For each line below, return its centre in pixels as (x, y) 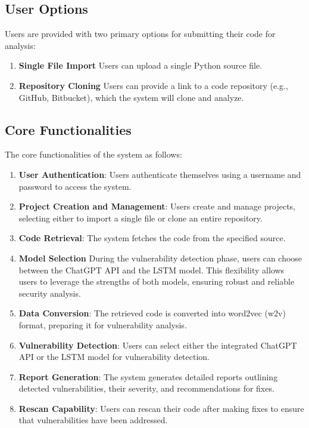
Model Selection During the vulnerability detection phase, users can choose (160, 258)
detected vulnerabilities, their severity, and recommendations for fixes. (146, 388)
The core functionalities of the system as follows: (93, 154)
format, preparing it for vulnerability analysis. (103, 324)
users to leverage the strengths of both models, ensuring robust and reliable (157, 281)
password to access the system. (75, 186)
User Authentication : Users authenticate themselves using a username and (160, 174)
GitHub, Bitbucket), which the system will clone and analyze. (131, 97)
